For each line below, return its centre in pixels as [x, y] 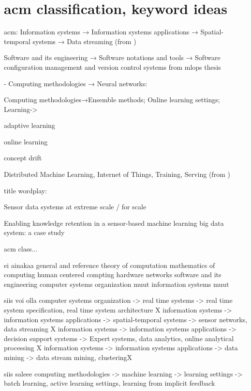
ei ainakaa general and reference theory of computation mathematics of [110, 265]
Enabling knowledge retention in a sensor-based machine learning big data [114, 223]
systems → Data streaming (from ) [84, 41]
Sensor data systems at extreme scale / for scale [75, 207]
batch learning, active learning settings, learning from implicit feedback [110, 383]
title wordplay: [26, 190]
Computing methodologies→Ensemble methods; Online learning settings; [112, 100]
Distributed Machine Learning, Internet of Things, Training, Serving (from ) [117, 174]
